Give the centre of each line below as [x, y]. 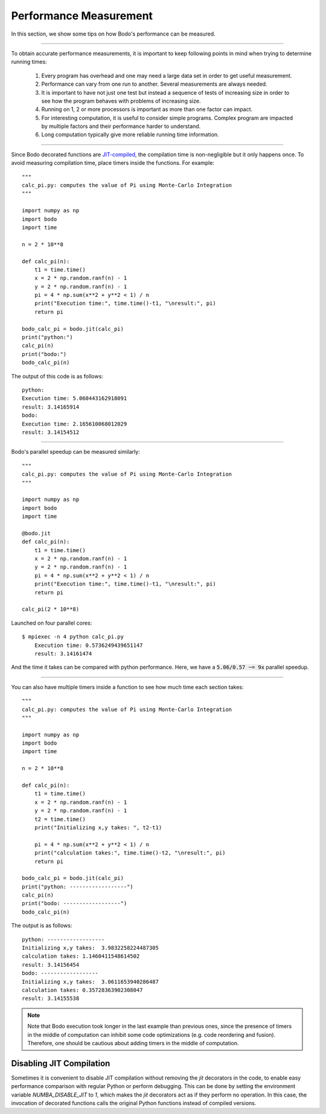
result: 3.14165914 [51, 407]
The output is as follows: [42, 926]
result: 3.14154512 [51, 432]
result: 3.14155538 [51, 998]
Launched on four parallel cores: [52, 623]
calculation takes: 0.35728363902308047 [82, 990]
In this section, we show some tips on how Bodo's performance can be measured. [113, 34]
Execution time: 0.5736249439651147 [88, 645]
